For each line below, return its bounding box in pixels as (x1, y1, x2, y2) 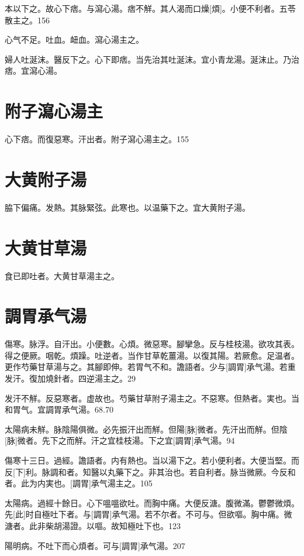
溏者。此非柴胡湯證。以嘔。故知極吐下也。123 (5, 519, 181, 531)
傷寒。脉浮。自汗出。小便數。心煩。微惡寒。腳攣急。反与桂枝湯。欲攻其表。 (5, 338, 299, 350)
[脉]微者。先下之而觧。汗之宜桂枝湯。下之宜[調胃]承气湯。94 (5, 434, 235, 447)
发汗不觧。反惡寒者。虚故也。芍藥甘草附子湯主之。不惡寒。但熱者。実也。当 (5, 392, 299, 404)
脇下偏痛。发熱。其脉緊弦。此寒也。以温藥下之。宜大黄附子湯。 (5, 201, 250, 213)
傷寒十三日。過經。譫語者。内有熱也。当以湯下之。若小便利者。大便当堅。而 (5, 454, 299, 466)
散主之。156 (5, 13, 50, 26)
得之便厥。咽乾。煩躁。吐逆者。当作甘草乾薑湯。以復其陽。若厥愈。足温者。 (5, 349, 299, 361)
